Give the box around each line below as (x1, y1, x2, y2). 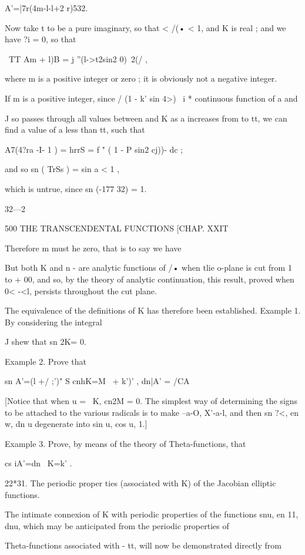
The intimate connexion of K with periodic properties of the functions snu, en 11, (5, 508, 299, 520)
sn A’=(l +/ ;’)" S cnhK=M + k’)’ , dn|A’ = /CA (5, 375, 190, 387)
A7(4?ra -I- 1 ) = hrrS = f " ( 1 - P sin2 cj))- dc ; (5, 143, 183, 155)
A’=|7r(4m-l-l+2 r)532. (5, 2, 88, 14)
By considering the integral (5, 315, 102, 328)
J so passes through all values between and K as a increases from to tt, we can (5, 112, 287, 124)
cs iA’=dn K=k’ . (5, 457, 72, 469)
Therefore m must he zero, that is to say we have (5, 241, 182, 254)
